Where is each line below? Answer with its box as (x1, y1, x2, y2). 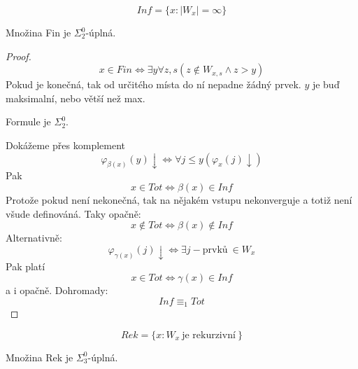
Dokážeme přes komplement (6, 137, 125, 152)
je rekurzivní (182, 330, 236, 340)
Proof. (6, 48, 31, 63)
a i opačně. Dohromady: (6, 283, 108, 298)
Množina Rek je (6, 349, 73, 364)
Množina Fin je (6, 25, 71, 39)
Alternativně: (6, 230, 62, 245)
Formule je (6, 114, 51, 129)
